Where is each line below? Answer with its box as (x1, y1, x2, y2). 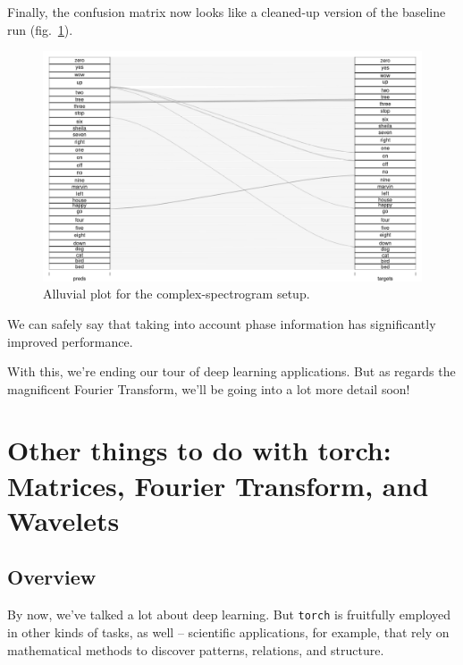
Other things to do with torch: (7, 432, 391, 468)
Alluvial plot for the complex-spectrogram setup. (43, 284, 310, 303)
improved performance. (7, 332, 133, 350)
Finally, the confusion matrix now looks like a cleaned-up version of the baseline (7, 3, 446, 21)
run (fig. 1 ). (7, 20, 73, 38)
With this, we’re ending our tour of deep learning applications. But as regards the (7, 362, 456, 381)
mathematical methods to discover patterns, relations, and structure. (7, 640, 384, 659)
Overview (7, 563, 97, 591)
